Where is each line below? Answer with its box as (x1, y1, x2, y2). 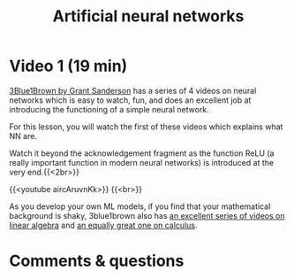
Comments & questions (9, 251, 185, 271)
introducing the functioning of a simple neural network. (9, 104, 209, 114)
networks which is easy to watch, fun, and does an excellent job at (9, 95, 252, 105)
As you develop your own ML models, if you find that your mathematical (9, 201, 271, 212)
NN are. (9, 130, 38, 141)
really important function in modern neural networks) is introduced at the (9, 157, 275, 167)
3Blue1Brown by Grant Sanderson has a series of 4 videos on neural (9, 85, 257, 96)
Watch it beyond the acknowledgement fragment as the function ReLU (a (9, 148, 275, 159)
